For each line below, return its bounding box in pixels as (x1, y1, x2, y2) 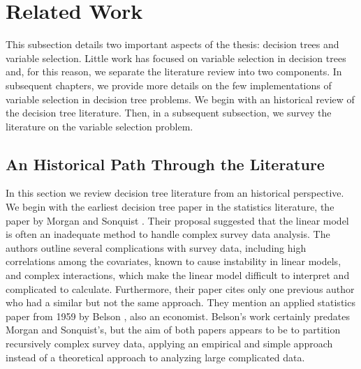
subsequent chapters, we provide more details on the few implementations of (6, 77, 332, 92)
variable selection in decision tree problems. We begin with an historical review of (6, 91, 355, 106)
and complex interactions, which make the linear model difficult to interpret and (6, 268, 350, 283)
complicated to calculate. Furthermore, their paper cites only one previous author (6, 281, 355, 296)
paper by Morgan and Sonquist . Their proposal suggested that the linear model (6, 213, 349, 227)
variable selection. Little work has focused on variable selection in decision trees (6, 50, 346, 65)
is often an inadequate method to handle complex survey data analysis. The (6, 227, 330, 241)
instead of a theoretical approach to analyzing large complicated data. (6, 349, 305, 364)
